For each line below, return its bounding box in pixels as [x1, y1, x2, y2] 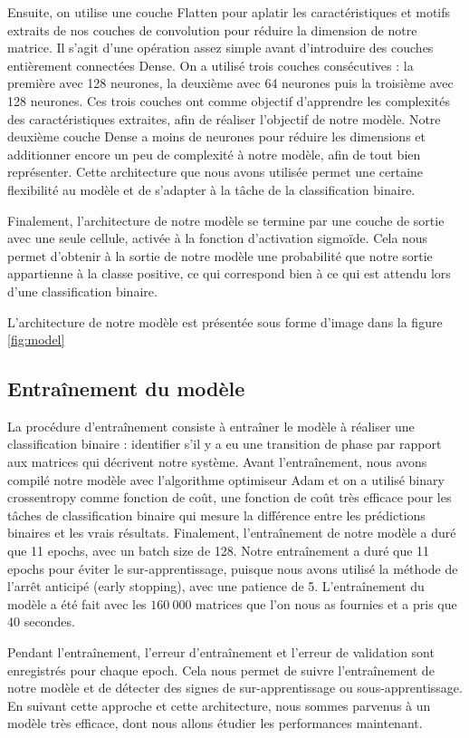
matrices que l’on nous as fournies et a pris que [196, 594, 457, 613]
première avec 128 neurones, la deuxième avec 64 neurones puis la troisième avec [7, 73, 454, 92]
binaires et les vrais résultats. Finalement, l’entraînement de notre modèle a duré [7, 523, 456, 542]
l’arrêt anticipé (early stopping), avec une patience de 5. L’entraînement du [7, 577, 425, 596]
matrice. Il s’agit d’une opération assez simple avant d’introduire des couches [7, 38, 434, 57]
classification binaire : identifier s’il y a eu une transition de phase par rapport [7, 434, 442, 453]
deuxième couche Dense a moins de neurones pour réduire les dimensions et [7, 127, 426, 146]
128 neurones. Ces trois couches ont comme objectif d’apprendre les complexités [7, 91, 451, 110]
